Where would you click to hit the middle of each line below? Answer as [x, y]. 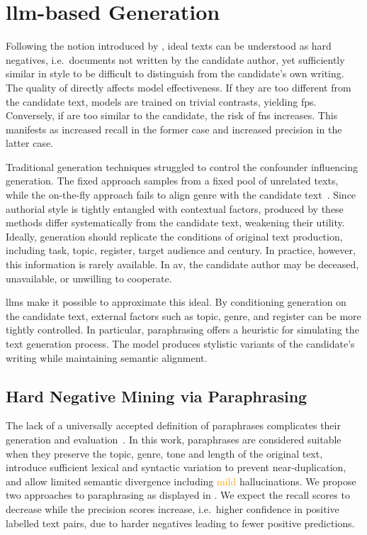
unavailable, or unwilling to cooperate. [89, 278]
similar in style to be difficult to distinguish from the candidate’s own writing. [175, 73]
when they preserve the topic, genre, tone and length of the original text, [164, 453]
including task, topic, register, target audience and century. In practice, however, [181, 250]
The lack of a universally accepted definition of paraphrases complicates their [173, 425]
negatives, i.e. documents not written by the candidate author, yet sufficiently [175, 59]
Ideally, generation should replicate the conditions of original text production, [174, 236]
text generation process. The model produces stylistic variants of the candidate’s [180, 343]
